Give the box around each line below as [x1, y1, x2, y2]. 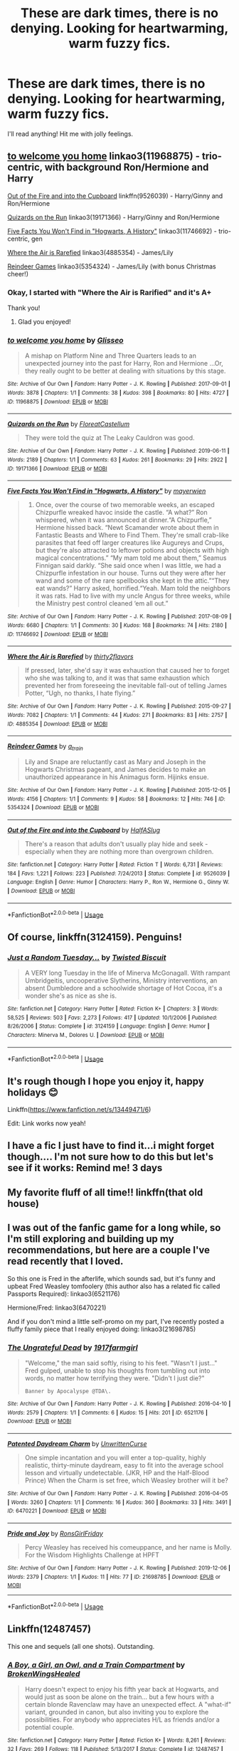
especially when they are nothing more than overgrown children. [24, 847, 214, 856]
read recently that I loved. [7, 1255, 124, 1268]
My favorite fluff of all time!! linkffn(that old [7, 1186, 203, 1198]
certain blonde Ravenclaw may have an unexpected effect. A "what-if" [24, 1700, 232, 1708]
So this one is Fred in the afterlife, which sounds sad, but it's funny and [7, 1274, 216, 1283]
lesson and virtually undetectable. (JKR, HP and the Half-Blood [24, 1468, 210, 1477]
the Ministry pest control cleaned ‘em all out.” [35, 599, 169, 608]
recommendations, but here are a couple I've [7, 1244, 210, 1256]
